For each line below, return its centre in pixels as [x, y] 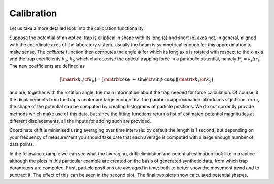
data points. [22, 144]
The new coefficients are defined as [47, 66]
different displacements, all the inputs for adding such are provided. [80, 121]
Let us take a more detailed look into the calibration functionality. [77, 28]
